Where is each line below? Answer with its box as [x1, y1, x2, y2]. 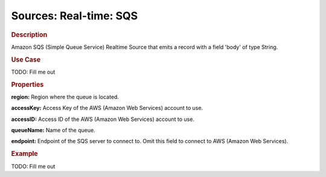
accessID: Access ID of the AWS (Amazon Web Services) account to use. [11, 115, 194, 123]
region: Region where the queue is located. [11, 93, 119, 100]
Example [11, 150, 39, 158]
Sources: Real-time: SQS [11, 9, 138, 22]
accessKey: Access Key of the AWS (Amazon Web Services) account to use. [11, 105, 203, 112]
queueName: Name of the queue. [11, 127, 96, 134]
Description [11, 30, 48, 39]
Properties [11, 80, 44, 89]
